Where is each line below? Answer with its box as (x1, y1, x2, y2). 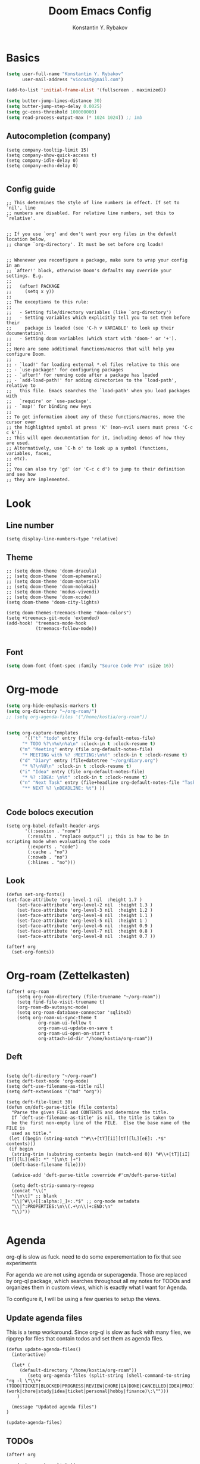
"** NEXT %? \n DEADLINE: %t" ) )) (21, 785, 105, 792)
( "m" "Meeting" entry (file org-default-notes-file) (19, 746, 153, 753)
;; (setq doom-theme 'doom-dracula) (6, 568, 97, 574)
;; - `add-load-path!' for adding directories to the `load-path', (6, 377, 177, 383)
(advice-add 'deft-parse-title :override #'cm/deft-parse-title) (11, 1172, 177, 1178)
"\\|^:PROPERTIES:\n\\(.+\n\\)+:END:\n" (11, 1203, 113, 1210)
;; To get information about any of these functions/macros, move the (6, 414, 185, 420)
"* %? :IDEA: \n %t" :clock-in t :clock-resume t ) (21, 774, 148, 780)
